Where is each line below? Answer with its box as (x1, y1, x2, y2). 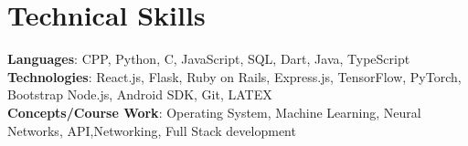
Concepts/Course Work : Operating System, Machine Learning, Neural (7, 102, 421, 121)
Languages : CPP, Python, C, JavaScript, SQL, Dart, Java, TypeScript (7, 49, 410, 68)
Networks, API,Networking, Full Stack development (7, 120, 296, 140)
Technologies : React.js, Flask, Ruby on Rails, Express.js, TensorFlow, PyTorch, (7, 67, 462, 86)
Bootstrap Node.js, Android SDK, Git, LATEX (7, 85, 272, 104)
